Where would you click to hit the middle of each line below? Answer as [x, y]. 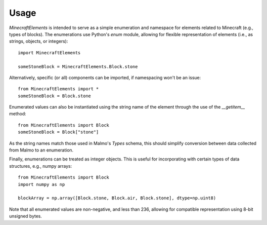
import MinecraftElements [49, 53]
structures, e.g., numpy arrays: [41, 166]
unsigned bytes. [25, 216]
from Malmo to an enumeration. [41, 150]
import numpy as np [42, 184]
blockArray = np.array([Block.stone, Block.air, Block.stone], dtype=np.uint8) [117, 198]
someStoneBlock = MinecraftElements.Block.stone [78, 66]
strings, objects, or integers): [39, 41]
